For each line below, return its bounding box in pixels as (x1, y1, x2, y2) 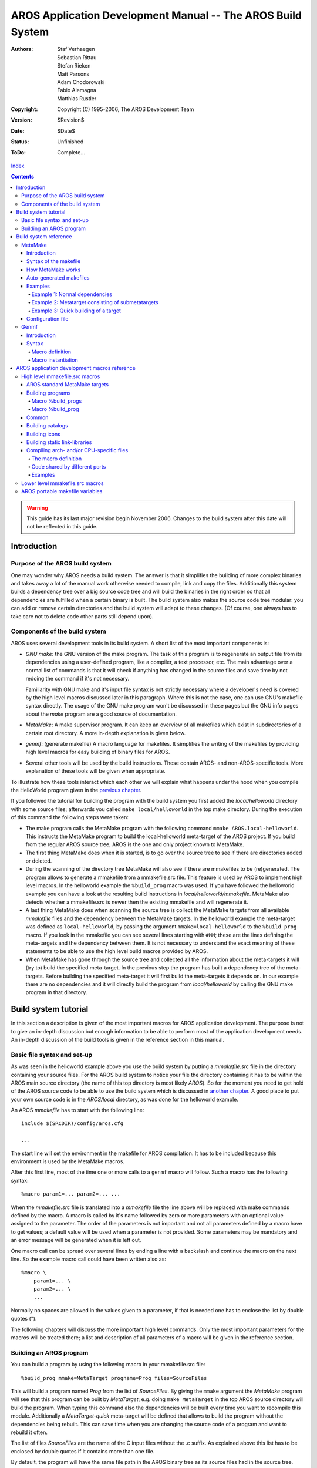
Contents (11, 173, 35, 180)
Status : (11, 138, 29, 145)
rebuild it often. (11, 1429, 48, 1436)
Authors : (11, 46, 33, 53)
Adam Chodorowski (57, 78, 105, 85)
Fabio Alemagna (57, 87, 97, 94)
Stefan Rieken (57, 62, 91, 69)
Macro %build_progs (31, 397, 82, 405)
